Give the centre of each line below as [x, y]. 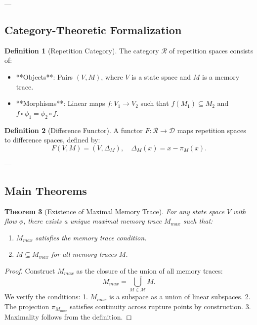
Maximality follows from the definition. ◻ [68, 316]
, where [112, 76]
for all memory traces [84, 254]
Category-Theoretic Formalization [93, 29]
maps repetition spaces [212, 130]
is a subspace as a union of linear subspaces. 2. [180, 297]
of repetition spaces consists [211, 50]
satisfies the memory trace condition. [91, 237]
